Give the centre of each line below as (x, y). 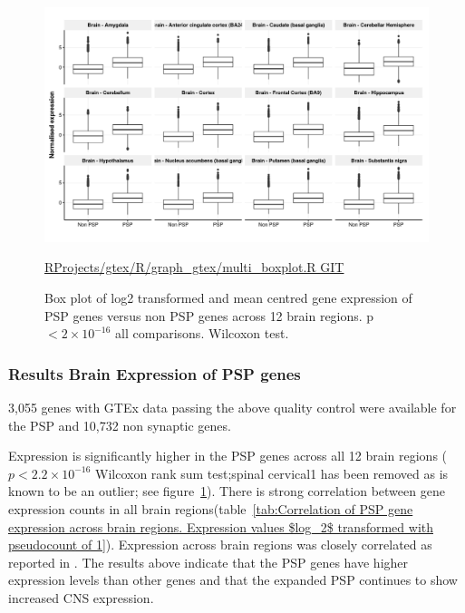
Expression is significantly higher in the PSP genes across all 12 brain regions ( (228, 456)
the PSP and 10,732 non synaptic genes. (120, 425)
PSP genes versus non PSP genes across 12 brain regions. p (209, 315)
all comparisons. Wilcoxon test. (202, 333)
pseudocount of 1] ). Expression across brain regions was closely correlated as (220, 545)
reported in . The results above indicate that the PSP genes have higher (208, 562)
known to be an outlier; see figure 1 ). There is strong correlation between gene (227, 491)
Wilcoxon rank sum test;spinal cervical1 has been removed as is (272, 473)
